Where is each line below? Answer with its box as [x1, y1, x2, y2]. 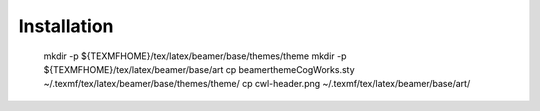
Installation [18, 15, 114, 37]
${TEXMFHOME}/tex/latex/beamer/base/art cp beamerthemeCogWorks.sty [43, 63, 355, 75]
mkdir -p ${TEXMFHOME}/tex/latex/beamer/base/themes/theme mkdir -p [43, 50, 347, 62]
